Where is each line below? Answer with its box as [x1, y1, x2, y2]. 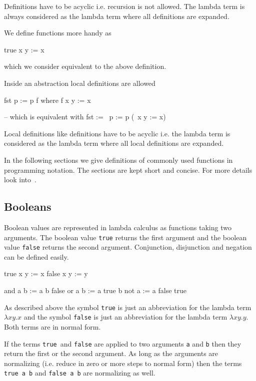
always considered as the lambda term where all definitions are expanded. [4, 10, 229, 21]
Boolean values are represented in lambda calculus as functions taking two [4, 222, 231, 232]
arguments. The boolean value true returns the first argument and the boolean [4, 232, 247, 242]
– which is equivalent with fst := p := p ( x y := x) [4, 111, 166, 122]
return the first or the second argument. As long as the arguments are [4, 348, 218, 359]
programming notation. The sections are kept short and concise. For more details [4, 164, 252, 175]
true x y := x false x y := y [4, 268, 88, 279]
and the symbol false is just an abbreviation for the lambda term [23, 312, 227, 322]
